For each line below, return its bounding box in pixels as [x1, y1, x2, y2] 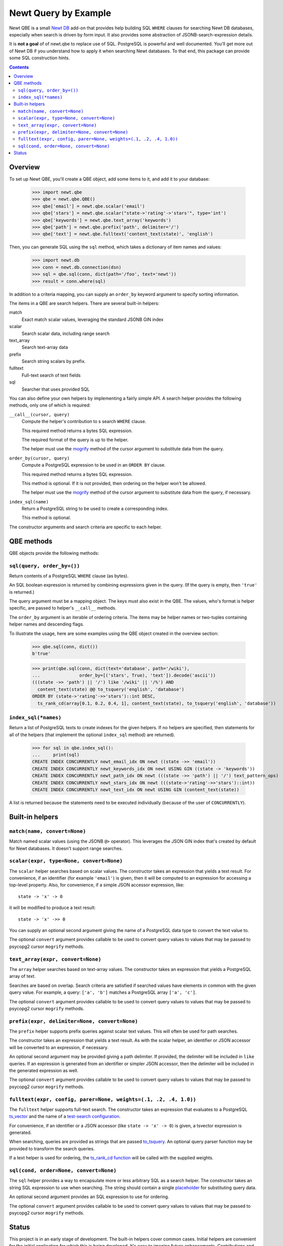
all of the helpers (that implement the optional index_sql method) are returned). [9, 732, 176, 738]
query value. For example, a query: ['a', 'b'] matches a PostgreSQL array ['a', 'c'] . [9, 989, 197, 995]
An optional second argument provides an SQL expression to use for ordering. [9, 1194, 169, 1200]
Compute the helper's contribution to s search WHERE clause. [21, 419, 147, 425]
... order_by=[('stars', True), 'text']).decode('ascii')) [32, 673, 216, 678]
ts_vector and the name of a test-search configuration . [9, 1113, 121, 1119]
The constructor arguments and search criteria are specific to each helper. [9, 524, 162, 530]
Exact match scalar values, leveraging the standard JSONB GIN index [21, 316, 164, 322]
